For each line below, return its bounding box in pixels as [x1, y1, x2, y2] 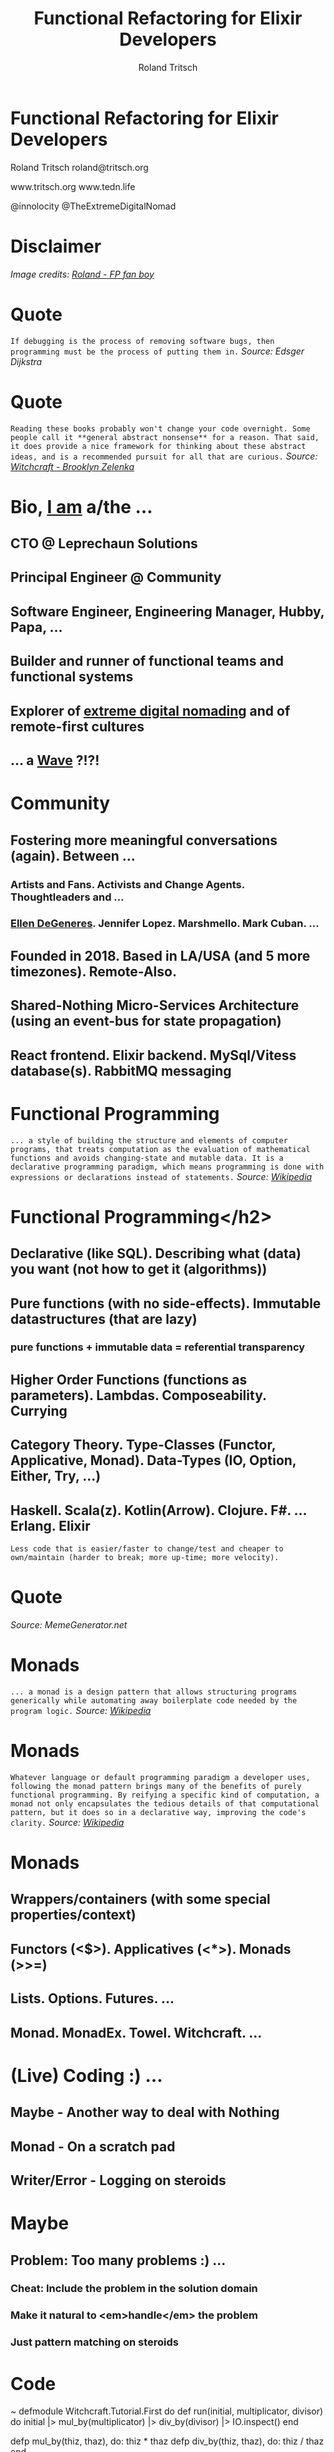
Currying [10, 1402, 68, 1419]
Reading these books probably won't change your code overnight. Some [10, 423, 311, 434]
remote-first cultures [10, 718, 145, 735]
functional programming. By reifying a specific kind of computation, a [10, 1790, 320, 1800]
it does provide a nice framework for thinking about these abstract [10, 441, 307, 451]
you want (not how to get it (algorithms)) [10, 1261, 268, 1278]
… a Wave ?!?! [10, 752, 100, 769]
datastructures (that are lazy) [10, 1310, 198, 1327]
